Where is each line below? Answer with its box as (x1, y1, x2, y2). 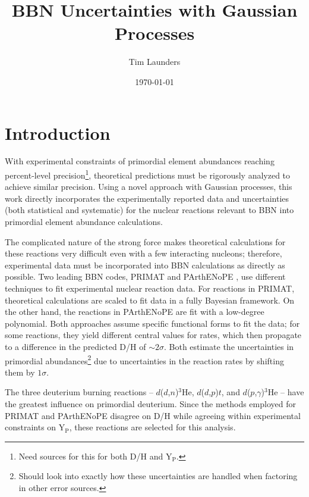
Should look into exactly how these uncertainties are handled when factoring (18, 470, 298, 482)
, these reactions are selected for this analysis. (69, 421, 236, 433)
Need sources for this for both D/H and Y (18, 449, 172, 462)
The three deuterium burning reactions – (5, 386, 153, 398)
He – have (267, 386, 304, 398)
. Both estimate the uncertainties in (163, 340, 294, 352)
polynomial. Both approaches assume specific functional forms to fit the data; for (5, 317, 300, 329)
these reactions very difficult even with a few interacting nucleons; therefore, (5, 247, 282, 260)
